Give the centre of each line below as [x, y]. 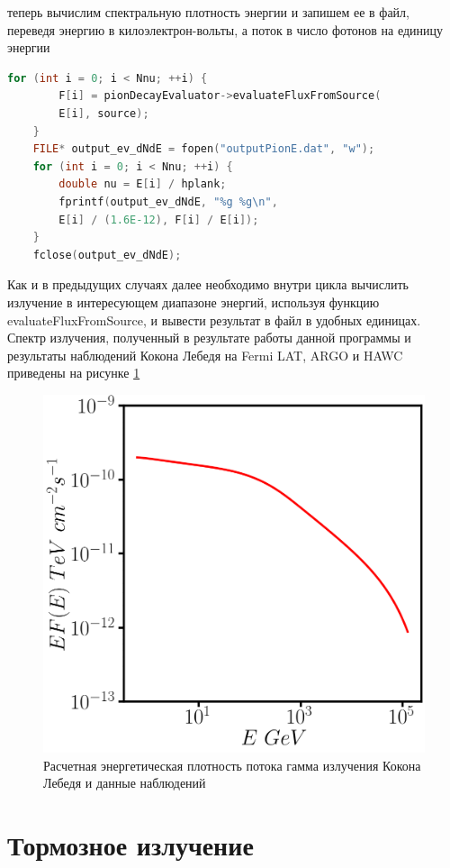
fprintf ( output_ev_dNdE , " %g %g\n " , [168, 201]
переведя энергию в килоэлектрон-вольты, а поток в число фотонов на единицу [225, 29]
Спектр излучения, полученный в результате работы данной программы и [209, 338]
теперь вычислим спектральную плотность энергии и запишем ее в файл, [208, 12]
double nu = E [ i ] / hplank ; [143, 184]
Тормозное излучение [130, 844]
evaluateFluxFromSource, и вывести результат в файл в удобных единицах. [214, 320]
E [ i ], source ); [104, 113]
